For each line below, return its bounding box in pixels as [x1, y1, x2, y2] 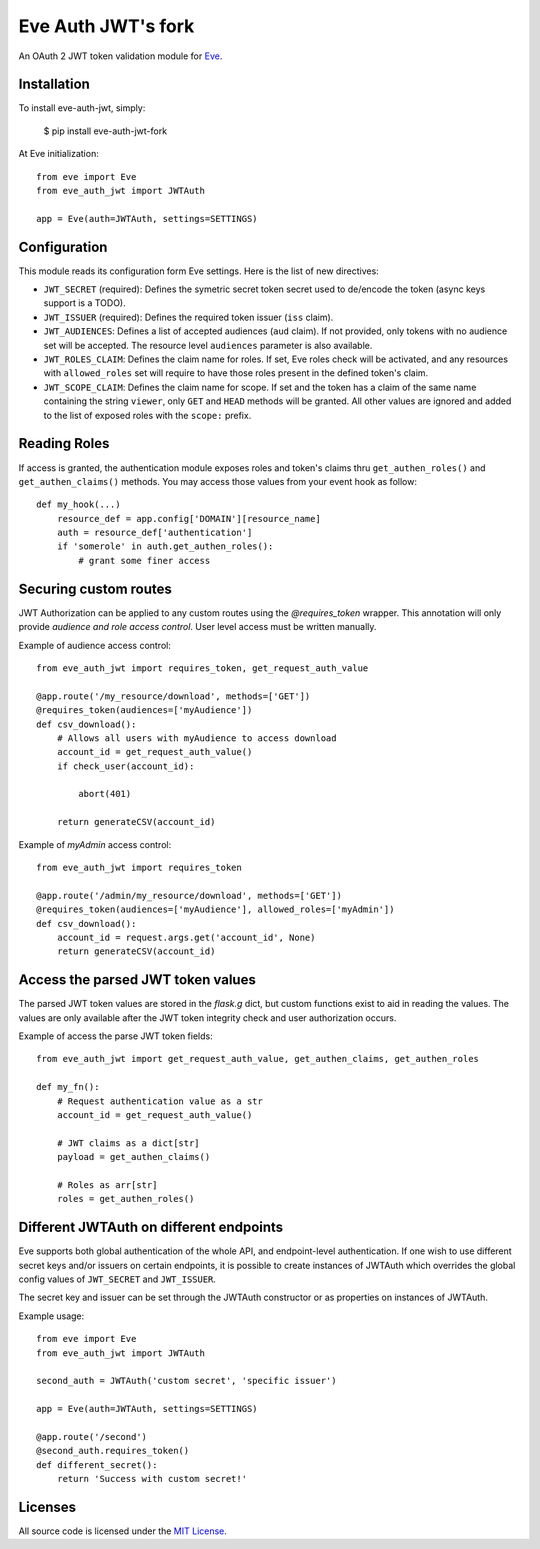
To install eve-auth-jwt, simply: [18, 102, 146, 114]
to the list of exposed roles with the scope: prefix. [43, 409, 252, 421]
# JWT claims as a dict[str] [56, 1137, 200, 1149]
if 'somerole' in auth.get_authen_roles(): [56, 541, 274, 552]
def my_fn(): [36, 1081, 100, 1093]
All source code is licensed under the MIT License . [18, 1525, 227, 1537]
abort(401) [78, 788, 132, 800]
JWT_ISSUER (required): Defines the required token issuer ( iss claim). [43, 311, 334, 323]
